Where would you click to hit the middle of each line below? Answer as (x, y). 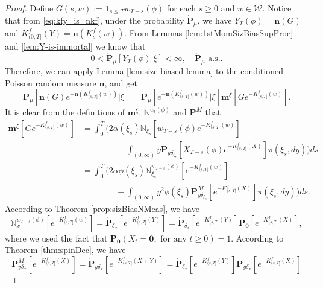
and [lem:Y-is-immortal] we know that (75, 46)
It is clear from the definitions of (65, 112)
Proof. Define (29, 8)
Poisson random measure (51, 82)
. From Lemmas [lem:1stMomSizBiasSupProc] (209, 33)
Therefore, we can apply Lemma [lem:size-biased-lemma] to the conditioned (144, 71)
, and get (121, 82)
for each (181, 8)
